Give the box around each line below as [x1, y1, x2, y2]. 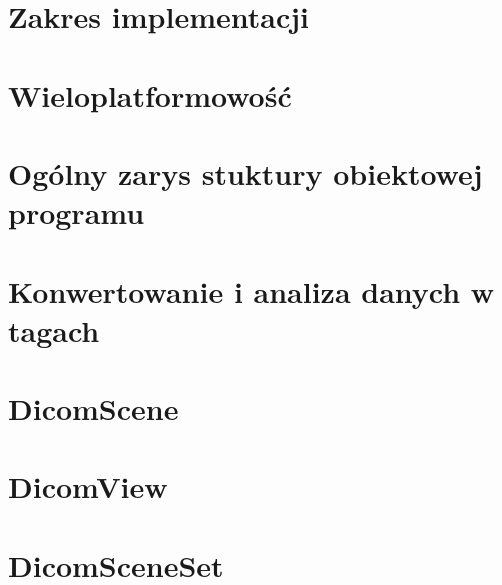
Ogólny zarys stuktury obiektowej [8, 152, 483, 193]
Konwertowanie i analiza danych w [8, 270, 495, 311]
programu [8, 192, 145, 233]
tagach [8, 309, 100, 350]
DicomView [8, 466, 168, 507]
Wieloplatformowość [8, 74, 292, 115]
